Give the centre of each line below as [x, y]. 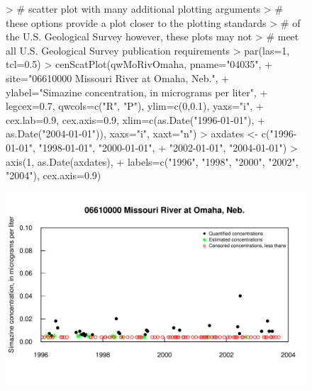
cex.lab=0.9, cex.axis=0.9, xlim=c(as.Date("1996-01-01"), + [135, 119]
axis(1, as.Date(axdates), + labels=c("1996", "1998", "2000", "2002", [152, 161]
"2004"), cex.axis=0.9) [54, 175]
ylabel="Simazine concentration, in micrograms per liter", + [137, 92]
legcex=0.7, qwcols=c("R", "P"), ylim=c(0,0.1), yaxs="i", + [135, 106]
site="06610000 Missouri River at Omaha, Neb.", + [118, 78]
